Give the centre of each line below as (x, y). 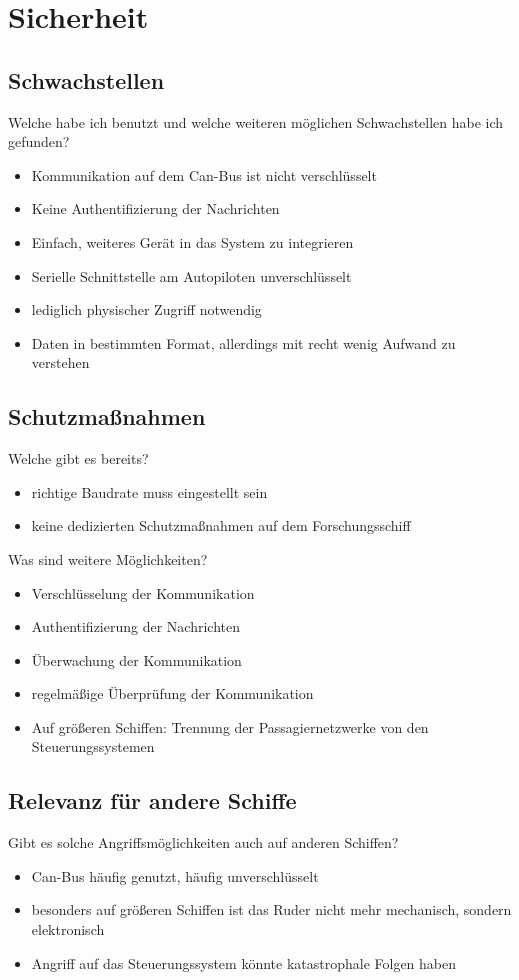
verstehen (60, 362)
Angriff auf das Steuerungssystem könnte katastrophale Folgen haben (244, 962)
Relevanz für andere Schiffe (152, 800)
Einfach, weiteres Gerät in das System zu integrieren (192, 241)
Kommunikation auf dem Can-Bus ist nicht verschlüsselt (204, 174)
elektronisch (68, 929)
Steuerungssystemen (93, 746)
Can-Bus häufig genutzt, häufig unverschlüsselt (175, 875)
